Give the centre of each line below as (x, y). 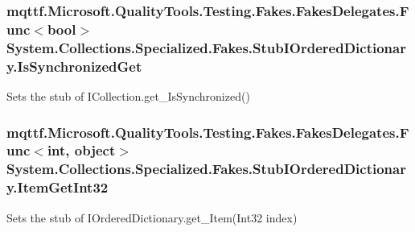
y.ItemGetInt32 (58, 187)
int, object (81, 150)
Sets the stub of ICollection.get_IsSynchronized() (128, 95)
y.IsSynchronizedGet (74, 66)
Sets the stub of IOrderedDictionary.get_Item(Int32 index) (152, 217)
